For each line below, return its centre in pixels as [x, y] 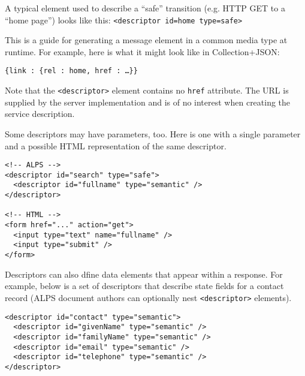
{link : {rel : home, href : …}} [71, 71]
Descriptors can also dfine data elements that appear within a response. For [144, 274]
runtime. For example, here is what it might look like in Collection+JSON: [142, 51]
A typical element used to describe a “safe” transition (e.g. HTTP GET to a [145, 8]
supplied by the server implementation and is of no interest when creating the [148, 102]
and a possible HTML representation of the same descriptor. [116, 145]
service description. [40, 114]
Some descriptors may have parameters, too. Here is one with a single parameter [153, 133]
